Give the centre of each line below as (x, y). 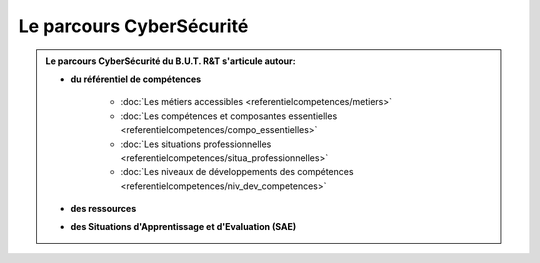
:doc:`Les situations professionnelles (196, 144)
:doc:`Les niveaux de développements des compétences (237, 172)
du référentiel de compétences (136, 79)
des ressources (103, 209)
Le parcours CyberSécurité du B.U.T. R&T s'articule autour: (170, 61)
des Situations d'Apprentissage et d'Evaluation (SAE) (183, 227)
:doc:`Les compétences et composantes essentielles (229, 116)
